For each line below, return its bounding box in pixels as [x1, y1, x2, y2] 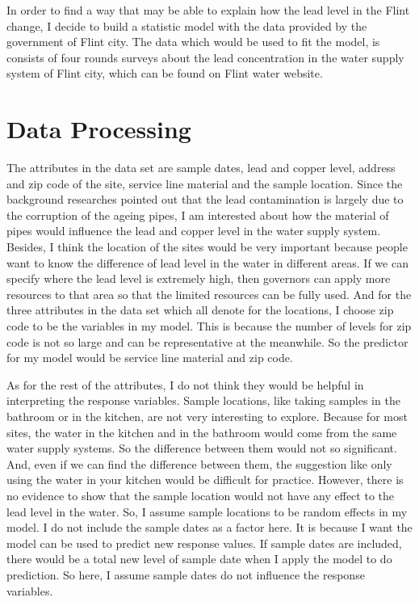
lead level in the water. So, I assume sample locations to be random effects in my [6, 503, 408, 520]
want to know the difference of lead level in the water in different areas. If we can [6, 254, 409, 271]
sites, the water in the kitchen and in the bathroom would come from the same [6, 423, 397, 440]
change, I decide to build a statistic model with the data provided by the [6, 17, 367, 34]
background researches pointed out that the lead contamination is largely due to [6, 191, 404, 208]
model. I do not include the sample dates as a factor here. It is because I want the [6, 519, 413, 536]
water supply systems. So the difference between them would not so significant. [6, 440, 397, 457]
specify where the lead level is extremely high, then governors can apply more [6, 270, 391, 287]
